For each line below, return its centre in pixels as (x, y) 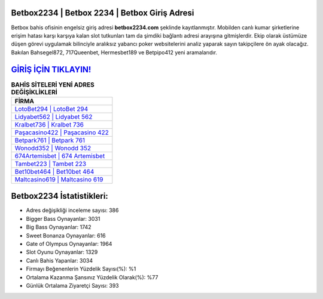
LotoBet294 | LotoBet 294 (51, 109)
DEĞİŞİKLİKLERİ (34, 92)
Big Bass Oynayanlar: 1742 (59, 227)
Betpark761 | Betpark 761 (50, 140)
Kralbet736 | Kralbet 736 (49, 124)
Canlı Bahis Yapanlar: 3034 (59, 260)
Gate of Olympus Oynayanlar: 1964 (69, 244)
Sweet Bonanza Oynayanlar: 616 (66, 235)
